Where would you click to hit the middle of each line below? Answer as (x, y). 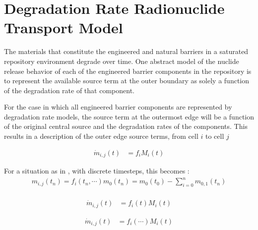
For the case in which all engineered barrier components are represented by (118, 107)
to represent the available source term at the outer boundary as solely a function (127, 81)
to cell (215, 136)
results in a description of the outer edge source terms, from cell (101, 136)
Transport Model (64, 28)
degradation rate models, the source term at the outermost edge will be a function (129, 116)
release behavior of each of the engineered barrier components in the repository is (128, 71)
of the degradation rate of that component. (69, 90)
